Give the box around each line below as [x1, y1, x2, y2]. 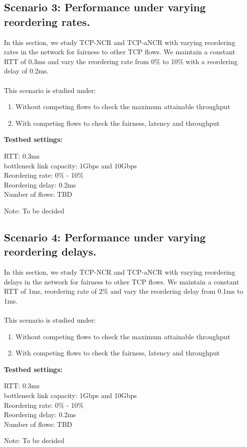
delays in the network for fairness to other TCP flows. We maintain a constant [4, 276, 239, 286]
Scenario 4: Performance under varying [4, 229, 206, 244]
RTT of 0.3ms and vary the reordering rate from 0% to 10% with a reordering [4, 56, 238, 66]
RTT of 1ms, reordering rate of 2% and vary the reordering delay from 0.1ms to [4, 286, 244, 296]
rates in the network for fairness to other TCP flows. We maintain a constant [4, 47, 235, 57]
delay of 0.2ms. [4, 66, 49, 76]
